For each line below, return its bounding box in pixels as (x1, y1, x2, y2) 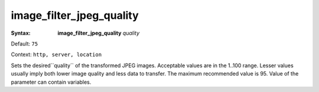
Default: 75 (11, 40, 38, 47)
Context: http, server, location (11, 51, 102, 58)
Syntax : (11, 29, 31, 37)
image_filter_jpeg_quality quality (57, 29, 140, 37)
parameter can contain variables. (11, 78, 92, 86)
